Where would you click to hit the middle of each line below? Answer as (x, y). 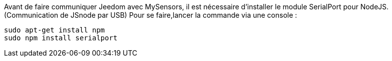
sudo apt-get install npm (55, 30)
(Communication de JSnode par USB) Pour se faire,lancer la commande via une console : (151, 15)
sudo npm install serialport (61, 38)
